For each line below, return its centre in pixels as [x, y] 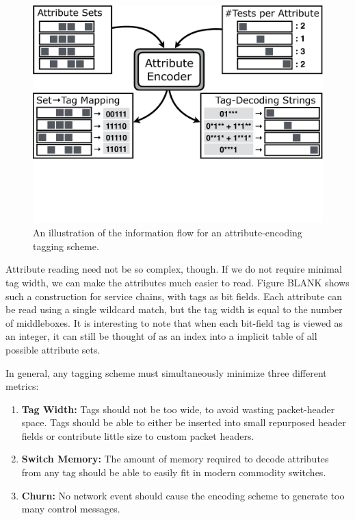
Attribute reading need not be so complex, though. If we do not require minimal [174, 269]
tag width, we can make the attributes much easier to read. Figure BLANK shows [177, 282]
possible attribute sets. [53, 349]
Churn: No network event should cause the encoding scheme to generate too [183, 495]
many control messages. [71, 509]
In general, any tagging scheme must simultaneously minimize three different [166, 372]
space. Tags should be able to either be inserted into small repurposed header [184, 422]
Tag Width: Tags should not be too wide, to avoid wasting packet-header [178, 409]
